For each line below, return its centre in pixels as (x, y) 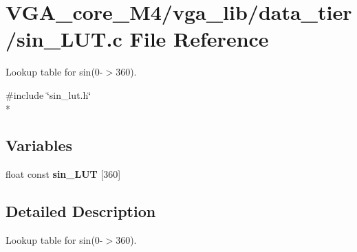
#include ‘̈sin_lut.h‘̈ (48, 94)
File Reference (199, 39)
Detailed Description (81, 211)
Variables (39, 145)
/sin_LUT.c (64, 39)
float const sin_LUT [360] (63, 174)
